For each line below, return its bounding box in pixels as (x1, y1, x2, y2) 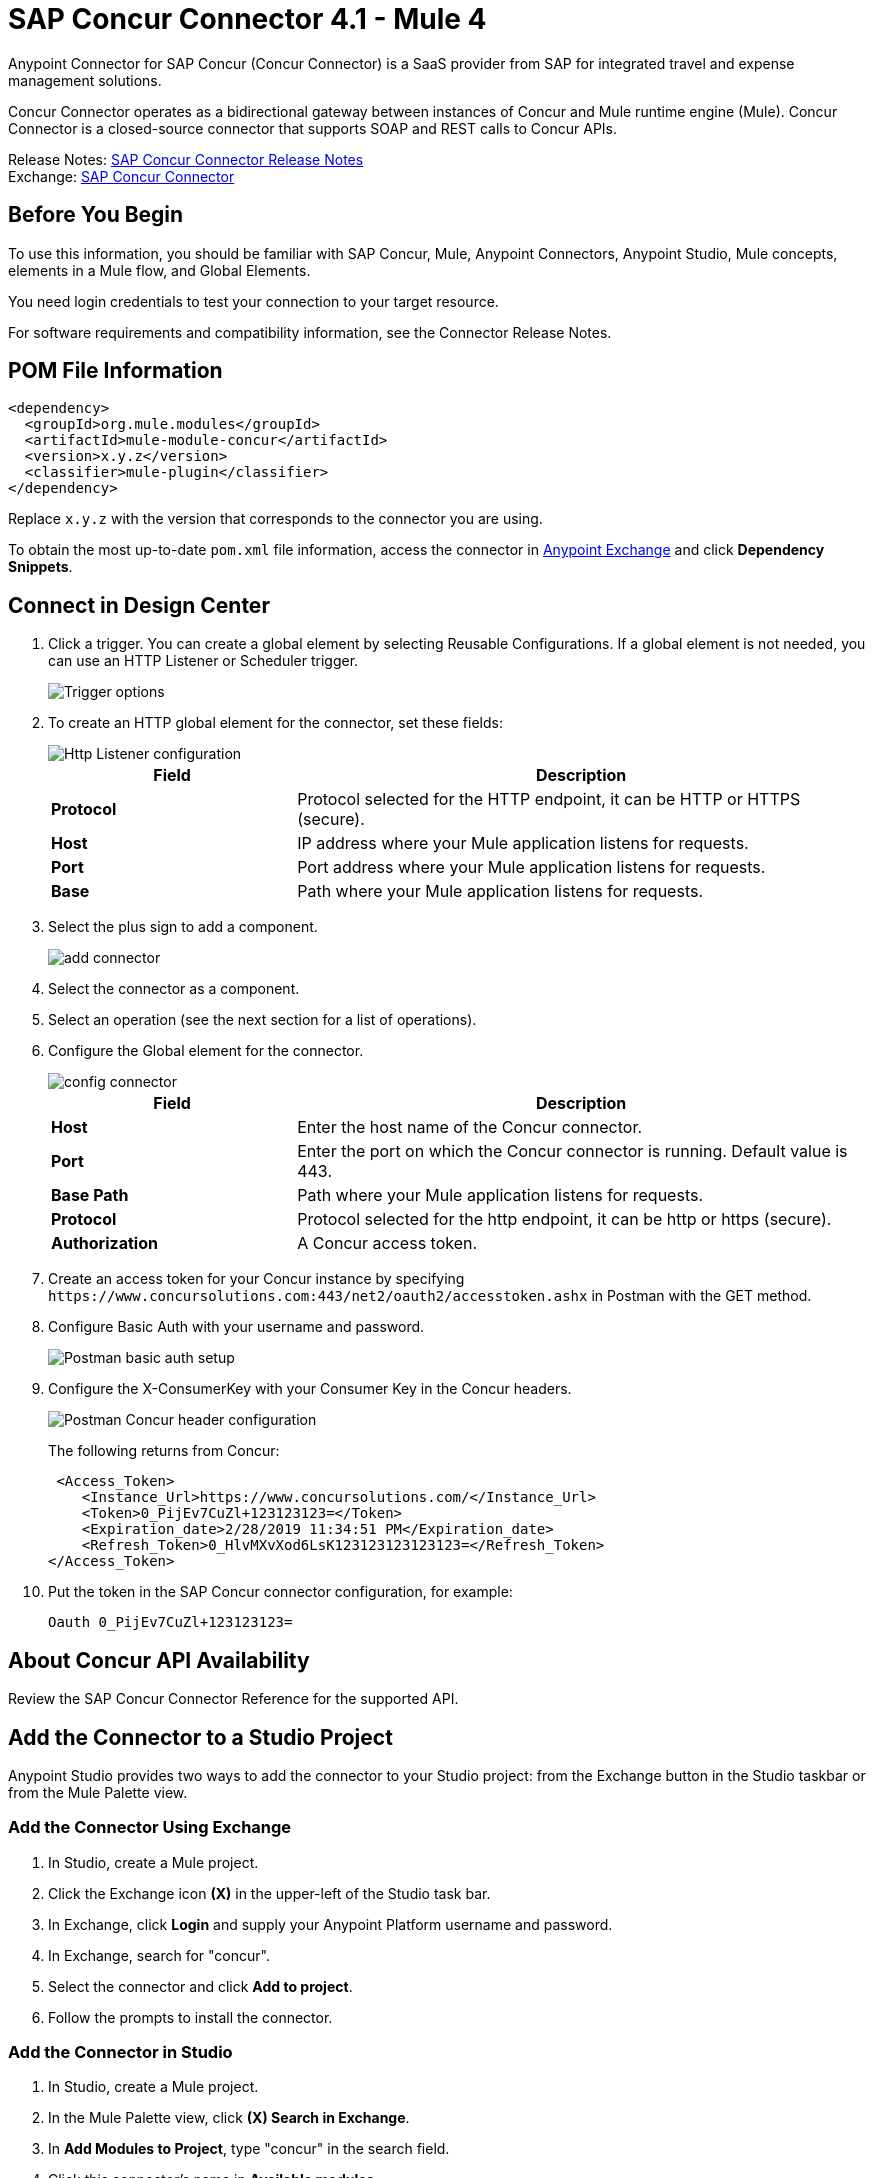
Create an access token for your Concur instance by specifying (48, 1270, 465, 1288)
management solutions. (8, 71, 162, 89)
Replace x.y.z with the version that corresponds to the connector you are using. (8, 510, 543, 528)
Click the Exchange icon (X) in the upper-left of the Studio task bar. (48, 1884, 491, 1902)
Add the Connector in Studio (8, 2042, 233, 2063)
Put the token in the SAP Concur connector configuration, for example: (48, 1583, 513, 1601)
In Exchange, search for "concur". (48, 1946, 270, 1964)
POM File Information (8, 358, 223, 384)
